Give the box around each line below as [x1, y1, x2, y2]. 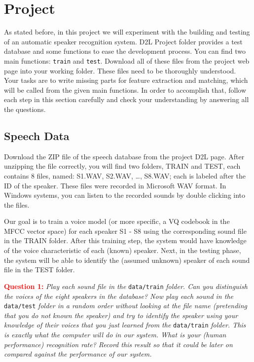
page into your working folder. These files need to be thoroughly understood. [4, 65, 236, 75]
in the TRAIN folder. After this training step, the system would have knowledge [4, 235, 247, 246]
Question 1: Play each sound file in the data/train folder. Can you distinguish [4, 281, 248, 291]
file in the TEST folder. [4, 264, 75, 275]
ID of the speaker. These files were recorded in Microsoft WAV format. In [4, 180, 226, 190]
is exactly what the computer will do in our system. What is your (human [4, 329, 226, 340]
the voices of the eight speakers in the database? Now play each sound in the [4, 290, 233, 301]
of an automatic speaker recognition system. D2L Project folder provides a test [4, 36, 243, 46]
